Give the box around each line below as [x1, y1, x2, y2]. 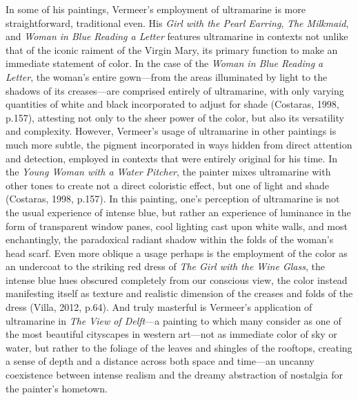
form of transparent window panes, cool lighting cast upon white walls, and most [6, 218, 348, 233]
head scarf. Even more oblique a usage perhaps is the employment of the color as [6, 245, 348, 260]
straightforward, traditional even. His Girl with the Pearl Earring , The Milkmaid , [6, 15, 349, 30]
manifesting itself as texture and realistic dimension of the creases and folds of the [6, 286, 353, 301]
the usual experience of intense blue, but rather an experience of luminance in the [6, 204, 351, 219]
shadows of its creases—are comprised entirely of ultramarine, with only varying [6, 83, 344, 97]
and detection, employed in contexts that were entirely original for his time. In [6, 151, 337, 165]
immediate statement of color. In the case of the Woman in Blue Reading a [6, 56, 324, 70]
